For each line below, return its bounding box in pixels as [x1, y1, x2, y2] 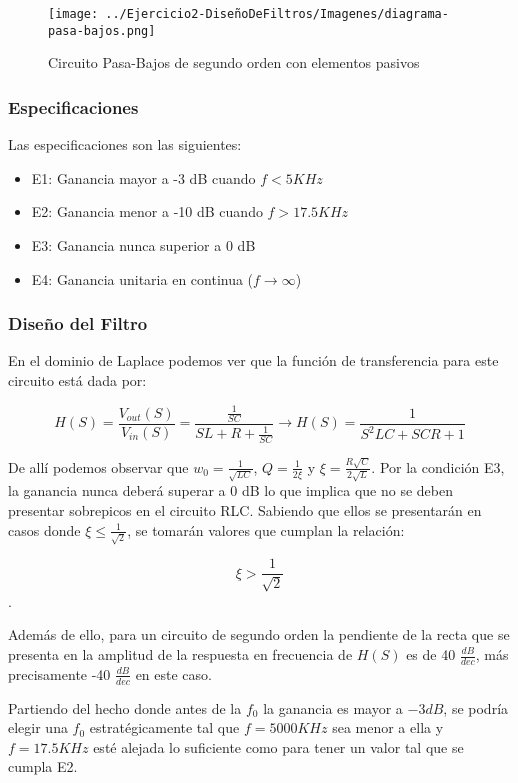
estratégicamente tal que [89, 717, 240, 738]
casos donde [8, 519, 81, 540]
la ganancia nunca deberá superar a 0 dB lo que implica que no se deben [8, 480, 453, 501]
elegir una [8, 717, 68, 738]
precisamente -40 [8, 663, 111, 684]
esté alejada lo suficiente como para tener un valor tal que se [93, 736, 464, 757]
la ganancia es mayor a [263, 697, 403, 718]
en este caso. [135, 663, 212, 684]
